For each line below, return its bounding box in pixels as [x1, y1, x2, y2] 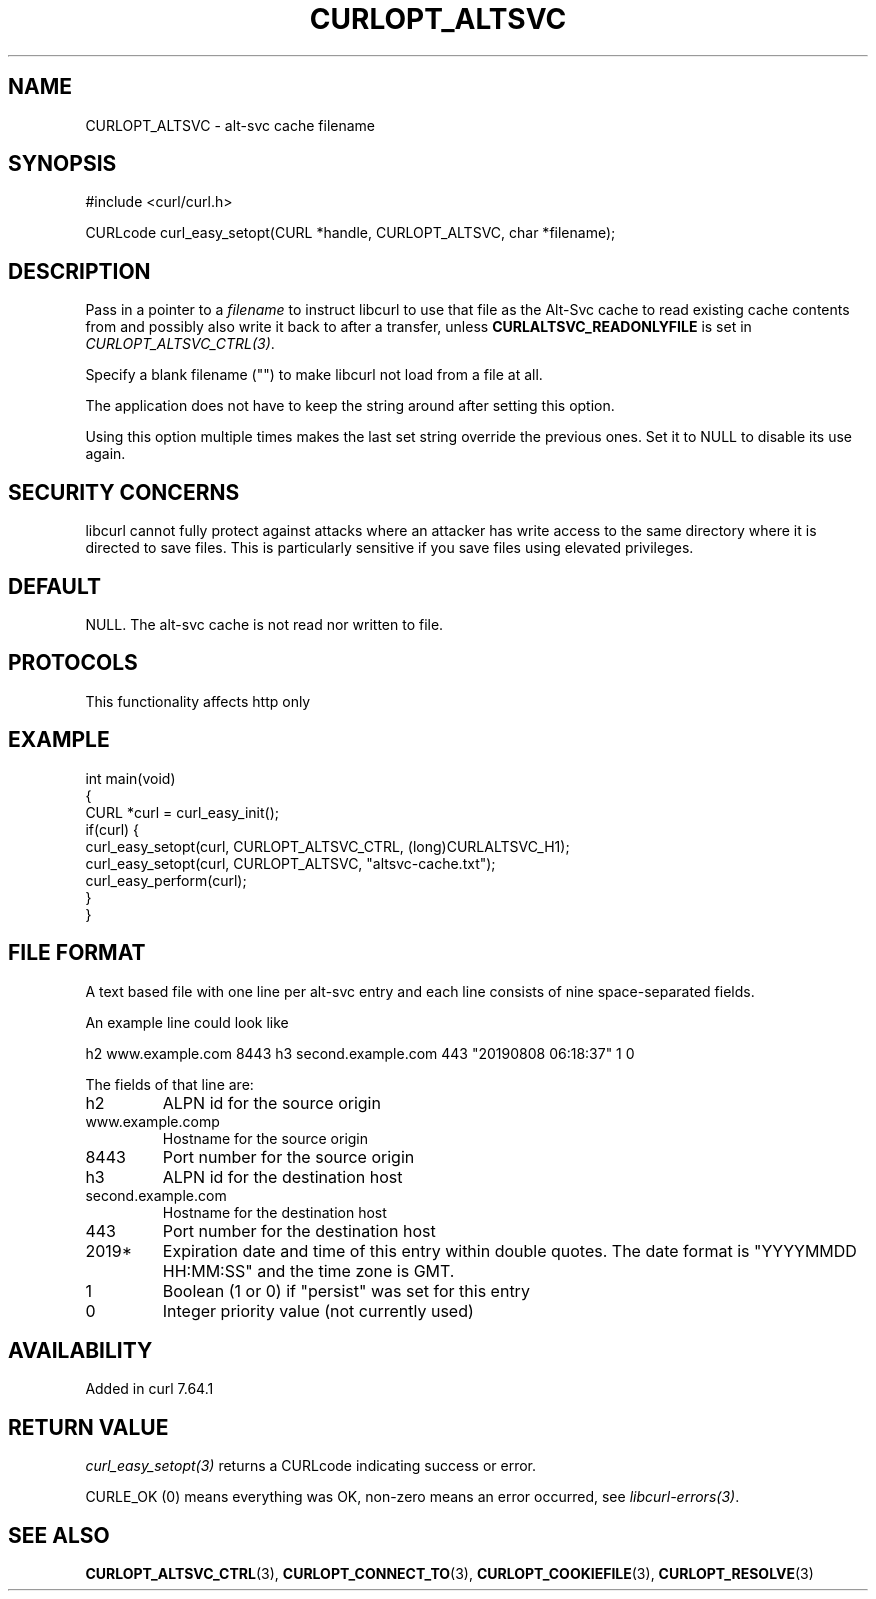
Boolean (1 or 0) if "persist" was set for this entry [162, 1280, 530, 1301]
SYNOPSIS [8, 151, 117, 177]
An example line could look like [85, 1013, 289, 1031]
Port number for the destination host [162, 1220, 436, 1241]
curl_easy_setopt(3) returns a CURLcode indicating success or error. [85, 1457, 537, 1475]
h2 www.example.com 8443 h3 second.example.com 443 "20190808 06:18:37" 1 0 [85, 1044, 635, 1062]
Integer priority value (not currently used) [162, 1300, 474, 1321]
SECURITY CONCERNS [8, 479, 240, 505]
